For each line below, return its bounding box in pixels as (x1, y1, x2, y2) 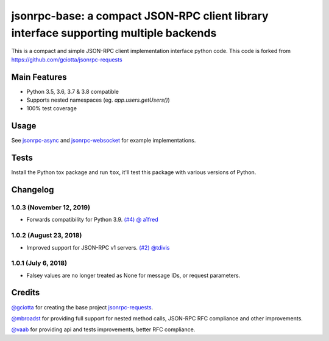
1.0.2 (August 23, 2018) (11, 231, 82, 240)
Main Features (11, 72, 67, 82)
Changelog (11, 185, 54, 195)
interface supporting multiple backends (11, 26, 217, 40)
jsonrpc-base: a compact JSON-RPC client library (11, 9, 269, 23)
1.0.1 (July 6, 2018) (11, 259, 67, 267)
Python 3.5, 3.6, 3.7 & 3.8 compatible (26, 88, 119, 95)
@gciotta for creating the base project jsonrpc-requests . (11, 303, 154, 311)
